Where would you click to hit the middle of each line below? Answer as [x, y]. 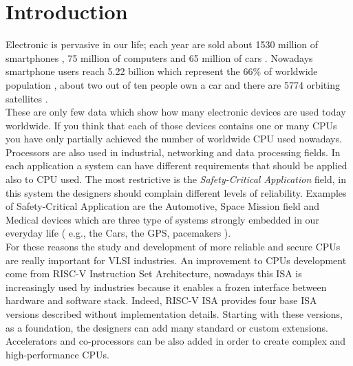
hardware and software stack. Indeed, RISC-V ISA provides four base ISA [161, 300]
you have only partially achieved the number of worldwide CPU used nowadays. [174, 139]
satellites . [27, 98]
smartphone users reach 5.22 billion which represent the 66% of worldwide [162, 71]
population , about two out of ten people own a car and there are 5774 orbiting [173, 84]
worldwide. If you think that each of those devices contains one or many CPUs [171, 125]
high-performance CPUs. [57, 354]
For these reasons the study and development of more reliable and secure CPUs [173, 247]
